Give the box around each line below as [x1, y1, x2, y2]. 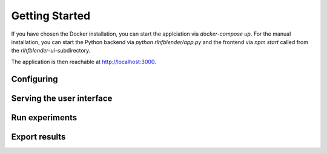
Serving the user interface [11, 93, 113, 103]
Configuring [11, 74, 58, 84]
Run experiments [11, 112, 78, 123]
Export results [11, 132, 66, 142]
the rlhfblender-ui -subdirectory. [11, 47, 91, 54]
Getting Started [11, 9, 91, 22]
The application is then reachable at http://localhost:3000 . [11, 58, 157, 65]
